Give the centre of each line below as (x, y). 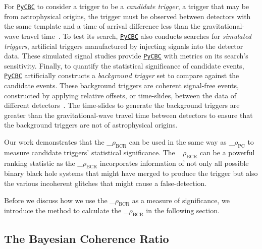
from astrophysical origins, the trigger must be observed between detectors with (127, 16)
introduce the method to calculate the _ (67, 210)
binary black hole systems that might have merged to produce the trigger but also (131, 173)
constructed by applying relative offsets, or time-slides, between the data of (120, 95)
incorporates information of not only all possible (174, 163)
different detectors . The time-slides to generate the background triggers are (122, 105)
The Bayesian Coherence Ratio (87, 238)
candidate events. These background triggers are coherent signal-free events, (121, 85)
